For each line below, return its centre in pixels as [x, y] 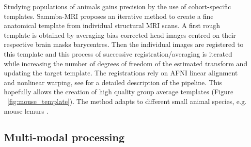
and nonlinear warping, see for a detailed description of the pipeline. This [113, 82]
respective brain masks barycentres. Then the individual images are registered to [124, 44]
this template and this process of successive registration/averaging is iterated [118, 53]
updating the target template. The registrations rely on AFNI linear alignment [121, 73]
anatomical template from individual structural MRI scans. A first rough [112, 25]
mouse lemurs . [26, 110]
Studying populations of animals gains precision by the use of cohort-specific [118, 6]
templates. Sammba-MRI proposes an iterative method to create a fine [109, 16]
